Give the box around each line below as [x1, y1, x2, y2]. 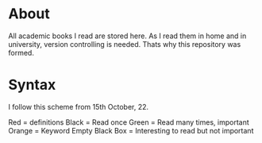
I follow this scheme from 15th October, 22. [8, 102, 149, 111]
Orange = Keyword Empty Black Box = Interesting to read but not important [8, 126, 254, 135]
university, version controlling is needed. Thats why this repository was [8, 39, 241, 48]
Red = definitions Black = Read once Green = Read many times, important [8, 117, 249, 127]
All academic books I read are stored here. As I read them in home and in [8, 31, 247, 41]
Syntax [8, 76, 56, 94]
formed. [8, 48, 34, 57]
